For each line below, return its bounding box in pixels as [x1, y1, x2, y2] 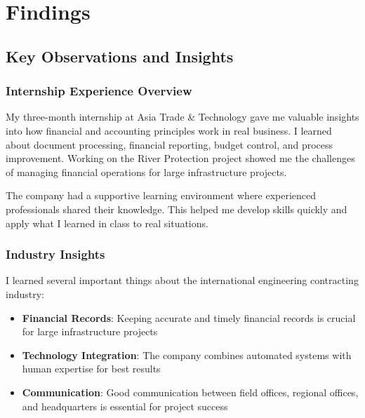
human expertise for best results [22, 361, 161, 376]
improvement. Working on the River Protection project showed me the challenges [6, 151, 355, 166]
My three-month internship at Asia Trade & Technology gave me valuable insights [6, 109, 359, 124]
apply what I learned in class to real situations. [6, 215, 208, 230]
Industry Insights [6, 245, 105, 263]
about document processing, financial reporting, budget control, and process [6, 137, 333, 151]
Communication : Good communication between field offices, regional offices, [22, 384, 359, 399]
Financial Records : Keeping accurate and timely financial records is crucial [22, 310, 356, 325]
